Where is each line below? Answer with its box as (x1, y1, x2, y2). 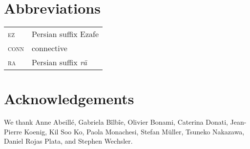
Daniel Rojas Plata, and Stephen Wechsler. (4, 136, 133, 146)
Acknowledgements (4, 89, 134, 109)
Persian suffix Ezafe (32, 28, 99, 40)
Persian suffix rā (32, 56, 87, 68)
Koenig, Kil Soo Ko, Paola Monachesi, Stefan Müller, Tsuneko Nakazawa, (24, 126, 245, 136)
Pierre (4, 126, 22, 136)
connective (32, 42, 67, 54)
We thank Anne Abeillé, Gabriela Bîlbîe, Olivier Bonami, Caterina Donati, (4, 117, 228, 127)
